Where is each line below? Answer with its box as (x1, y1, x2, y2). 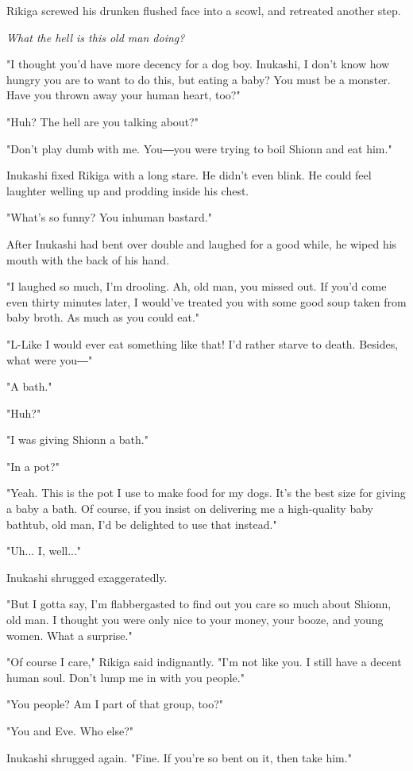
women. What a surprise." (6, 626, 133, 643)
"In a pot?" (6, 457, 60, 474)
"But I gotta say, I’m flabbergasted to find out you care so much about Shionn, (6, 596, 392, 612)
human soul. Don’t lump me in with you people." (6, 669, 245, 685)
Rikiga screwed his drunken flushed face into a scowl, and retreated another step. (6, 2, 401, 18)
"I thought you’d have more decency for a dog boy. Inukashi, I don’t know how (6, 56, 390, 72)
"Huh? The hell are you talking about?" (6, 113, 199, 129)
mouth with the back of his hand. (6, 251, 170, 268)
